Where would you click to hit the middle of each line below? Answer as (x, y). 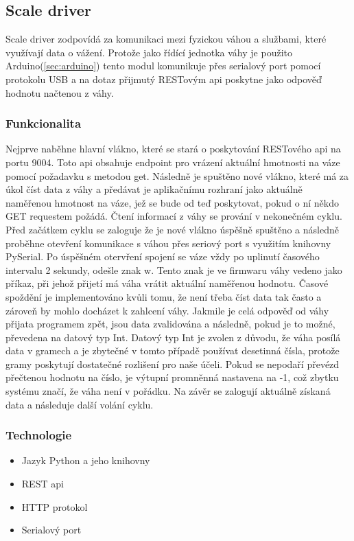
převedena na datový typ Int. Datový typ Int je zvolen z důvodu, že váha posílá (173, 337)
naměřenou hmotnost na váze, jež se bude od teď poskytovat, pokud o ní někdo (172, 202)
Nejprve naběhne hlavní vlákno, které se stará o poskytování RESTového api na (173, 149)
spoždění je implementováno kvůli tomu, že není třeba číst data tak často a (164, 296)
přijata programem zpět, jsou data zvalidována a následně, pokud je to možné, (170, 324)
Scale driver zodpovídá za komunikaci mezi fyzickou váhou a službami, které (166, 39)
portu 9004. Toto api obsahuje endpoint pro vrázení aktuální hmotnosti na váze (173, 162)
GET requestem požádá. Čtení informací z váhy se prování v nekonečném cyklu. (174, 216)
